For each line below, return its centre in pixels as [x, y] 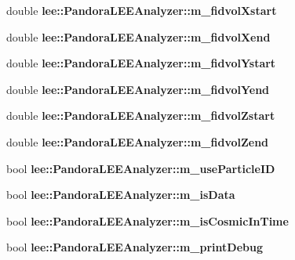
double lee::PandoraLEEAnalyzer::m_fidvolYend [138, 89]
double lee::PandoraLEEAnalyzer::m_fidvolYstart [141, 63]
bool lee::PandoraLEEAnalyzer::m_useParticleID [141, 168]
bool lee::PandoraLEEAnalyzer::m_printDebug [135, 247]
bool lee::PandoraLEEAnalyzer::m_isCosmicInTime [147, 220]
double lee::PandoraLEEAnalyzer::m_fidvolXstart [142, 10]
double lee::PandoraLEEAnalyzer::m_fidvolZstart [141, 116]
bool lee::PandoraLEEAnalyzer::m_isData [121, 195]
